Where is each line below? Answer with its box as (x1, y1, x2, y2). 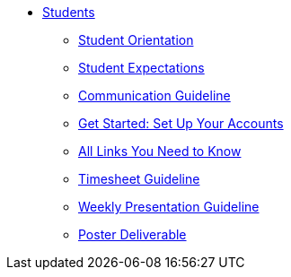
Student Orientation (78, 32, 194, 48)
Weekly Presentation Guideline (78, 199, 260, 214)
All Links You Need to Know (78, 143, 242, 159)
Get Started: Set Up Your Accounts (78, 116, 284, 131)
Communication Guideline (78, 88, 231, 103)
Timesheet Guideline (78, 171, 200, 186)
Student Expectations (78, 60, 205, 75)
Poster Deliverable (78, 227, 187, 242)
